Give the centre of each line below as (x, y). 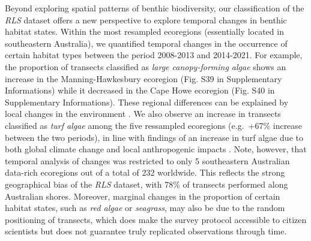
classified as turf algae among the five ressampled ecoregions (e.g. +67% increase (154, 125)
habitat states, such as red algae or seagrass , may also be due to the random (145, 208)
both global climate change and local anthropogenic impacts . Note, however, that (156, 149)
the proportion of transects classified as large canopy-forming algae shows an (146, 66)
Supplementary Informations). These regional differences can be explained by (147, 102)
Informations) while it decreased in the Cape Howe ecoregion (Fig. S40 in (140, 90)
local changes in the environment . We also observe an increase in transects (143, 114)
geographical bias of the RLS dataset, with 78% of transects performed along (146, 184)
